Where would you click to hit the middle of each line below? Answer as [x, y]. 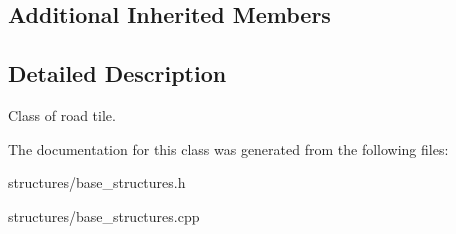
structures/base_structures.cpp [104, 215]
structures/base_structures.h [97, 182]
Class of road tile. [62, 114]
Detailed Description [117, 73]
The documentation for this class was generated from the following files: [228, 148]
